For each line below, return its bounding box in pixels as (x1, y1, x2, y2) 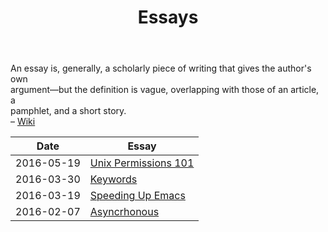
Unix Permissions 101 (89, 156, 195, 170)
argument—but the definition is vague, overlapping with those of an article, (10, 84, 320, 96)
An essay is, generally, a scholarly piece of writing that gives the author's (10, 62, 312, 75)
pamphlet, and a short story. (10, 105, 127, 117)
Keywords (89, 172, 138, 186)
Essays (137, 6, 199, 29)
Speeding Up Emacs (89, 189, 186, 203)
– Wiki (10, 116, 36, 128)
